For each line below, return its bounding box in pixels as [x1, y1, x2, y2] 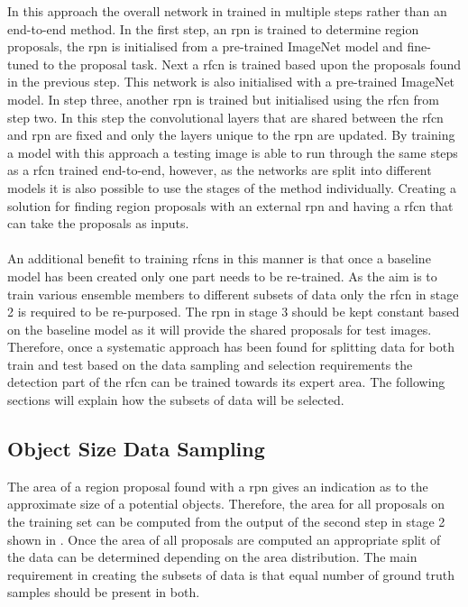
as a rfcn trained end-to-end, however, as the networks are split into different [7, 161, 432, 179]
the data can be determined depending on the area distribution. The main [7, 547, 418, 566]
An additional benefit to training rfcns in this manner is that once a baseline [7, 249, 431, 268]
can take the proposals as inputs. [7, 214, 189, 233]
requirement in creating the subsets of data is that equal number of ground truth [7, 565, 455, 584]
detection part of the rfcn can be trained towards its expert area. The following [7, 372, 445, 391]
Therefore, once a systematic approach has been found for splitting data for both [7, 337, 454, 356]
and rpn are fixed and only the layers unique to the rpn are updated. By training [7, 125, 455, 144]
